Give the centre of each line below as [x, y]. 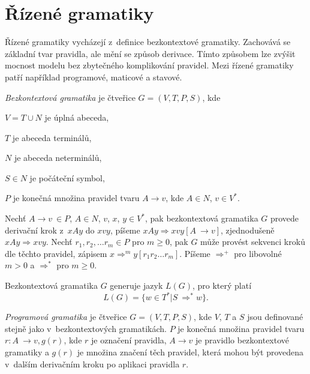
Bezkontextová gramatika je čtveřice [70, 97]
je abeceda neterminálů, [58, 158]
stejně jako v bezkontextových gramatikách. [86, 328]
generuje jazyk [136, 285]
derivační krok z [34, 230]
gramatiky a [27, 351]
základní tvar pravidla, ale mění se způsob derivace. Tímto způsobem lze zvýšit [150, 53]
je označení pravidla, [129, 340]
